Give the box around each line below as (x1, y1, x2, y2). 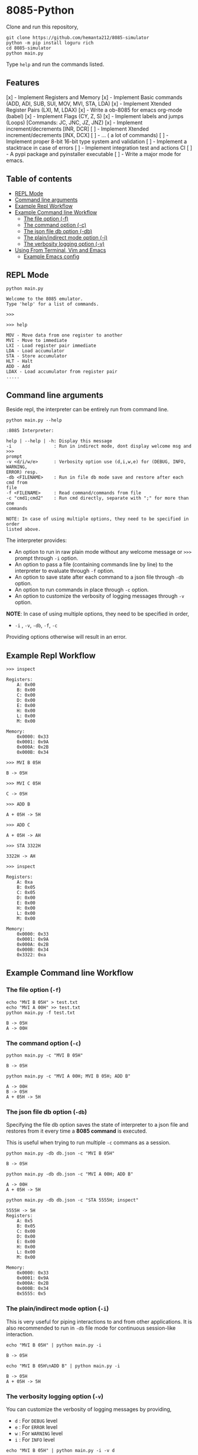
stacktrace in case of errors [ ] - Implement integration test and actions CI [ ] (6, 144, 193, 151)
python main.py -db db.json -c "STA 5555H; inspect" (6, 1197, 139, 1203)
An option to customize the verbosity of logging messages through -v (14, 592, 184, 600)
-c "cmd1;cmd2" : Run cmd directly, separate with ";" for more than (6, 495, 189, 502)
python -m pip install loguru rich (6, 40, 94, 46)
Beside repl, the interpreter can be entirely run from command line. (6, 406, 169, 413)
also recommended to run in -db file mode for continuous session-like (6, 1324, 176, 1332)
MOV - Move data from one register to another (6, 332, 123, 338)
